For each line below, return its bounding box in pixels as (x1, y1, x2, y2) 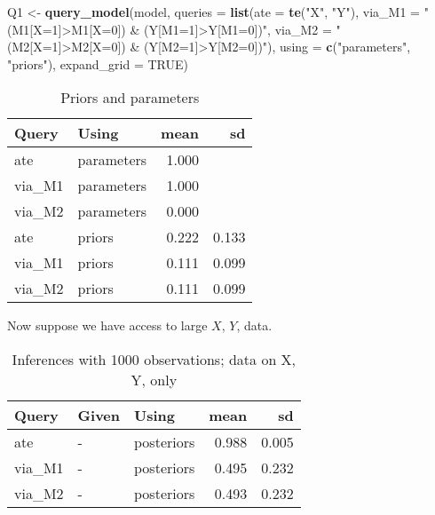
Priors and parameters (60, 87, 200, 108)
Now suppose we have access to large (7, 316, 208, 335)
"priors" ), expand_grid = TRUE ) (7, 54, 189, 73)
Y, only (130, 368, 178, 390)
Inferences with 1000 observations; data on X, (12, 348, 297, 369)
